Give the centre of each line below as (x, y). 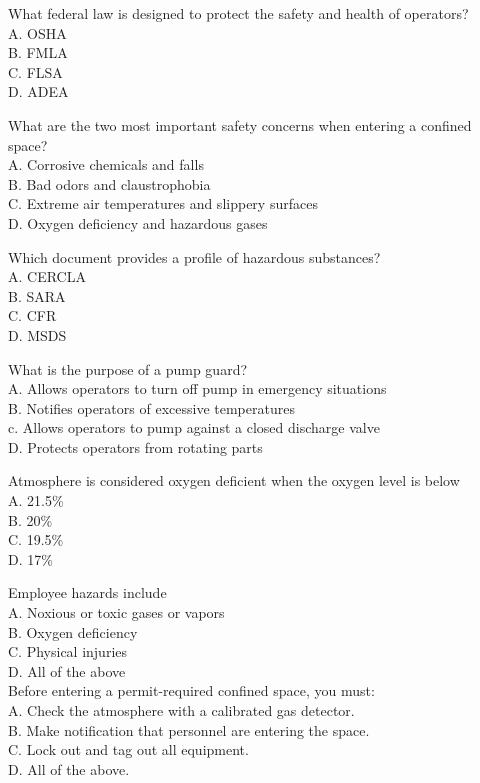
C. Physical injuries (68, 651)
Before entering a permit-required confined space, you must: (191, 690)
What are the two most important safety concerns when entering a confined (240, 124)
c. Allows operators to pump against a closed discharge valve (194, 427)
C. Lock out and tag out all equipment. (128, 749)
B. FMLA (38, 52)
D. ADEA (38, 91)
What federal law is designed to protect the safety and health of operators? (238, 13)
